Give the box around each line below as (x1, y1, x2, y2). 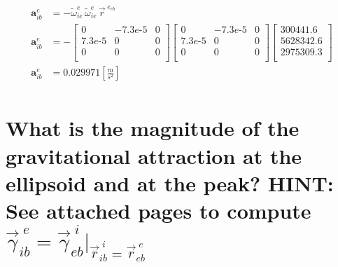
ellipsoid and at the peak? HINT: (6, 168, 334, 197)
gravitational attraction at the (6, 141, 302, 170)
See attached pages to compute (6, 196, 311, 224)
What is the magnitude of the (6, 114, 300, 142)
